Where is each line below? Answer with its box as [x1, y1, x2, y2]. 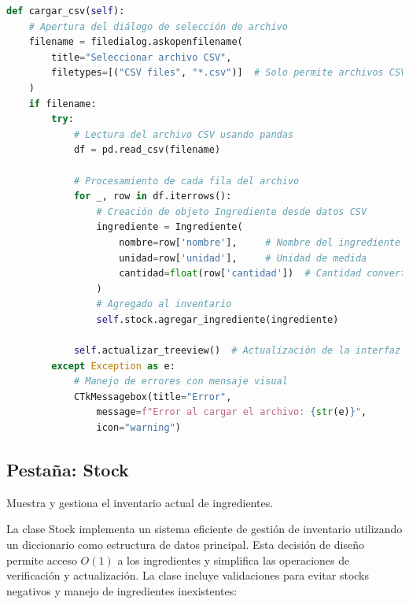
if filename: [28, 98, 97, 109]
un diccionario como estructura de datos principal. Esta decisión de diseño [6, 536, 364, 553]
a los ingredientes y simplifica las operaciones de [117, 551, 350, 568]
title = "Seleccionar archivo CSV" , [51, 51, 232, 63]
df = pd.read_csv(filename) [73, 144, 221, 156]
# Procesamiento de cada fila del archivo [73, 175, 300, 187]
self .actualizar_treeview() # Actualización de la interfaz [73, 345, 401, 357]
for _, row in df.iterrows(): [73, 191, 232, 202]
